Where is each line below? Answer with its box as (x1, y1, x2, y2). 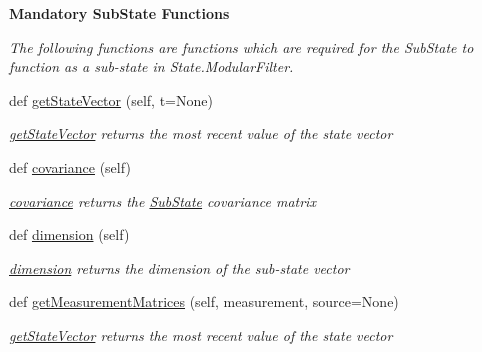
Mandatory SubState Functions (9, 3, 230, 23)
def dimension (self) (9, 224, 130, 245)
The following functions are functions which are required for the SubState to (9, 36, 474, 57)
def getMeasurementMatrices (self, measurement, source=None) (9, 291, 399, 312)
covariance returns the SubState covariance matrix (9, 190, 316, 211)
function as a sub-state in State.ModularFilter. (9, 56, 294, 77)
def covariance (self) (9, 156, 131, 177)
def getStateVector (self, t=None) (9, 89, 213, 110)
